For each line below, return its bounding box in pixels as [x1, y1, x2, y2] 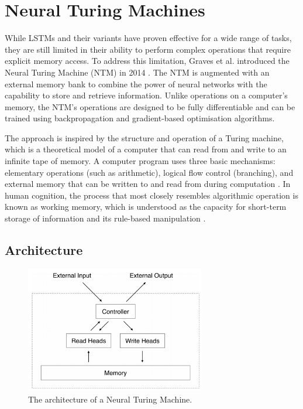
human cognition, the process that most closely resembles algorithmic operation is [5, 189, 298, 201]
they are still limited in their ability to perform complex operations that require [5, 43, 291, 55]
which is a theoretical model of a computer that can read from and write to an [5, 143, 287, 155]
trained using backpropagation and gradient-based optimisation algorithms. [5, 112, 275, 124]
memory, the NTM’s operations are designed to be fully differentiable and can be [5, 100, 295, 113]
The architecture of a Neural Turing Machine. [28, 393, 192, 405]
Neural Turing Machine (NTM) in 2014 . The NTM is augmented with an [5, 66, 270, 78]
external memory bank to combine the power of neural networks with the [5, 77, 267, 90]
